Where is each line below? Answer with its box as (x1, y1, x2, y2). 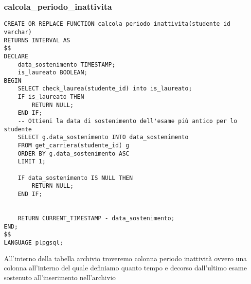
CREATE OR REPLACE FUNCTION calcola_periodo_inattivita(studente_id (4, 20, 231, 28)
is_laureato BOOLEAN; (18, 69, 88, 76)
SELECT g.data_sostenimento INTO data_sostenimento (18, 134, 189, 141)
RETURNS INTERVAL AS (4, 36, 71, 44)
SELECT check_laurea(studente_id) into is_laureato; (18, 85, 192, 92)
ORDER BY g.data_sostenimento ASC (18, 150, 129, 157)
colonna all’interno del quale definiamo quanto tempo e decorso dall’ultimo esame (4, 263, 247, 273)
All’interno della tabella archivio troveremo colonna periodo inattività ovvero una (4, 253, 247, 263)
